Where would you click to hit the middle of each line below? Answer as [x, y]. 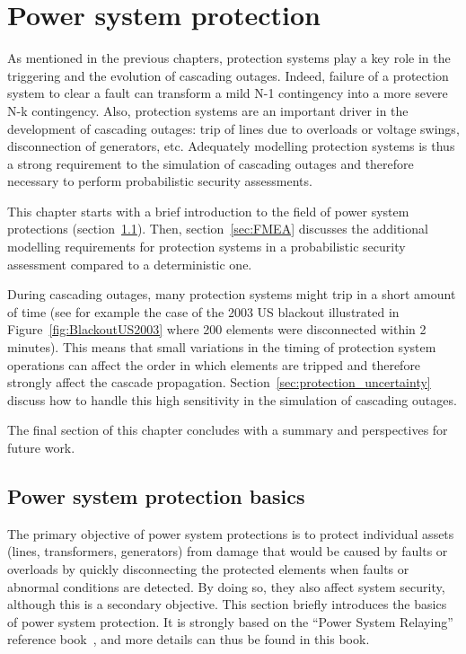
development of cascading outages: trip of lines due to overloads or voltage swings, [233, 128]
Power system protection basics [156, 495]
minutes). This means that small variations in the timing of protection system [222, 347]
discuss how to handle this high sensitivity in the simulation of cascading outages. [232, 399]
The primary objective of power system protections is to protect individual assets [231, 533]
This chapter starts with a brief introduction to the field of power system [208, 211]
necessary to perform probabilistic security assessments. [160, 181]
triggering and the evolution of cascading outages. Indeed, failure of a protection [228, 75]
